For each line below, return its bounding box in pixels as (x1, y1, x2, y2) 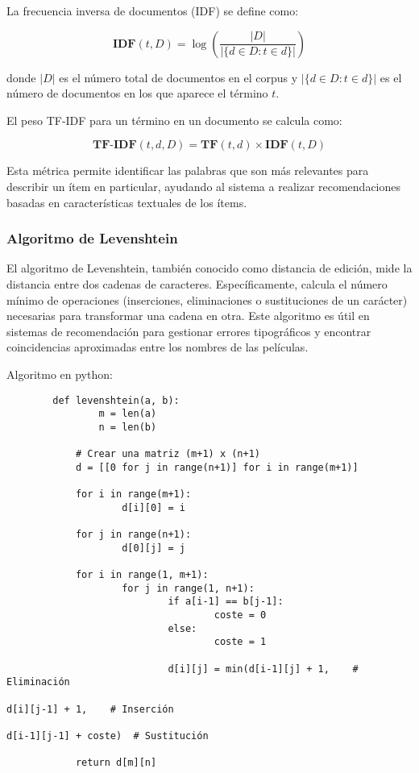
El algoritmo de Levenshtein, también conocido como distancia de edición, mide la (6, 260, 413, 276)
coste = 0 (214, 609, 267, 621)
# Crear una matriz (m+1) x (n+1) (75, 448, 260, 460)
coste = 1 (214, 636, 267, 648)
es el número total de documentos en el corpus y (59, 69, 298, 85)
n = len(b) (98, 421, 157, 433)
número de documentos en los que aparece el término (6, 85, 268, 102)
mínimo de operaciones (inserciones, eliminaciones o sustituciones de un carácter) (6, 291, 408, 308)
